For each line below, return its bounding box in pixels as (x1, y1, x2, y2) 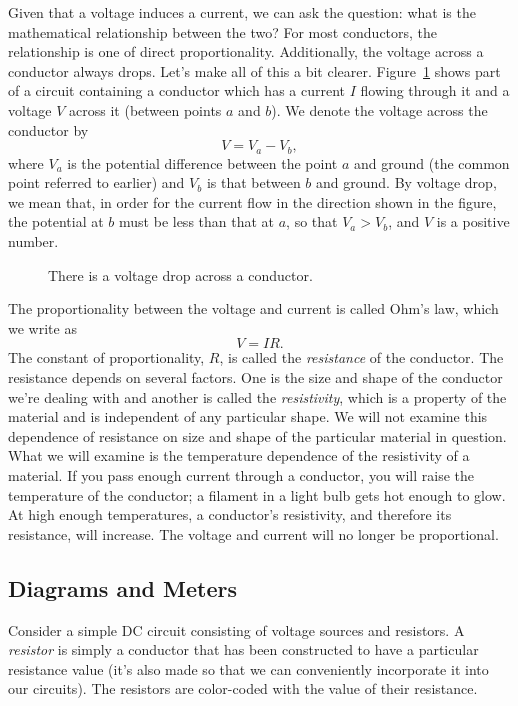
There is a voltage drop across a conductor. (48, 264, 313, 285)
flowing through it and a (360, 80, 510, 101)
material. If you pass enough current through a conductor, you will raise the (8, 464, 474, 485)
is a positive (436, 211, 510, 232)
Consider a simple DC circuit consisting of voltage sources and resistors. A (8, 619, 465, 640)
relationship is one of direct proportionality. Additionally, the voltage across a (8, 41, 484, 62)
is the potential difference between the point (67, 152, 338, 173)
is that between (206, 172, 301, 193)
